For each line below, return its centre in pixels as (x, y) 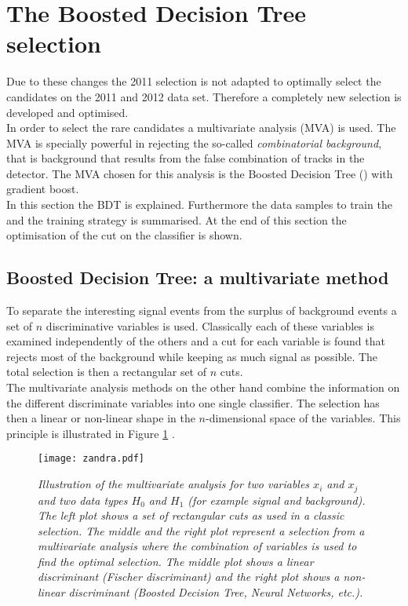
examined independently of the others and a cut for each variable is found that (196, 341)
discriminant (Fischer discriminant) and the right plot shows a (189, 577)
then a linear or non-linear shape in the (101, 418)
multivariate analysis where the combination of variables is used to (197, 546)
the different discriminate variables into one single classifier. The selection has (193, 402)
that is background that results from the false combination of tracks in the (186, 158)
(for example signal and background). (277, 500)
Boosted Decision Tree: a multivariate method (198, 277)
